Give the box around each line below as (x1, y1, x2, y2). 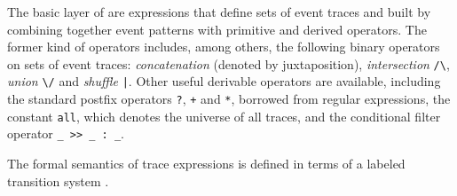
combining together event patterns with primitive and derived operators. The (7, 20, 427, 38)
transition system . (7, 171, 109, 190)
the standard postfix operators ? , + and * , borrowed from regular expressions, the (7, 90, 451, 108)
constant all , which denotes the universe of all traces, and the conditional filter (7, 106, 441, 125)
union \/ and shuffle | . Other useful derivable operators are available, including (7, 72, 441, 90)
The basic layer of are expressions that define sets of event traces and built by (7, 3, 431, 20)
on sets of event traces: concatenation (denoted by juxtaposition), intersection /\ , (7, 54, 450, 73)
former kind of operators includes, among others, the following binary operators (7, 37, 440, 56)
